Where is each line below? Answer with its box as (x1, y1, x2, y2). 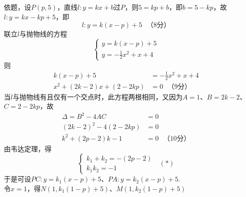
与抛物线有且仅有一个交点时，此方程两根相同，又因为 (13, 91, 183, 101)
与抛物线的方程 (19, 29, 67, 39)
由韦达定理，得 (4, 143, 51, 153)
